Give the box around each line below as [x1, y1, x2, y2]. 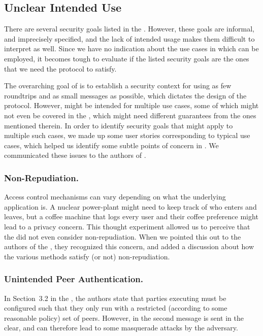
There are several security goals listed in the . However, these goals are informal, [4, 23, 254, 34]
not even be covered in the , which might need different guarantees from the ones [4, 110, 256, 120]
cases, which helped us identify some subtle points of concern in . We [4, 140, 219, 150]
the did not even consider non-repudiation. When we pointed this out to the [4, 231, 241, 242]
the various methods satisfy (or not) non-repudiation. [4, 251, 170, 261]
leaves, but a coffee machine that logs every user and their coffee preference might [4, 211, 258, 222]
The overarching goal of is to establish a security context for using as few [4, 80, 232, 91]
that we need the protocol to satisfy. [4, 63, 117, 74]
